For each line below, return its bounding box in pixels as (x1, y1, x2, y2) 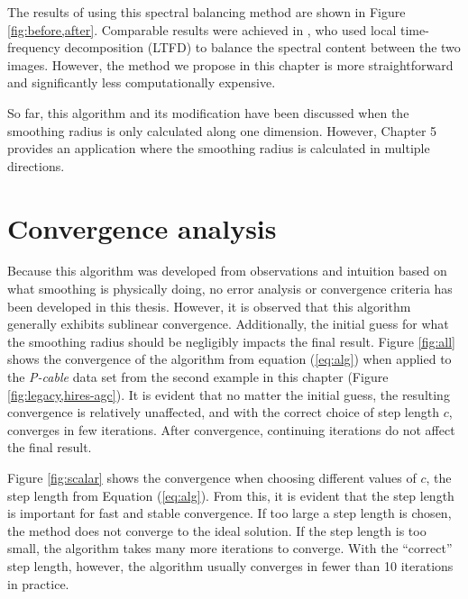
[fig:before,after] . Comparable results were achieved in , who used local (7, 20, 397, 39)
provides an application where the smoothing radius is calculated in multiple (7, 139, 430, 158)
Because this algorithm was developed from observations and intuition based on (7, 261, 447, 280)
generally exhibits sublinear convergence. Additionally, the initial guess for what (7, 314, 449, 333)
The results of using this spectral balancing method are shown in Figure (7, 3, 406, 21)
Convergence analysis (7, 209, 277, 246)
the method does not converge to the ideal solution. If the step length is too (7, 521, 427, 540)
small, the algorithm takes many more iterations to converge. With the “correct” (7, 539, 453, 558)
